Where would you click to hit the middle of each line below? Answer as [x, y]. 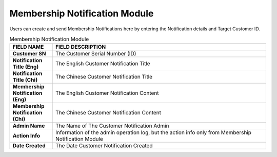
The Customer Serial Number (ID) [96, 54]
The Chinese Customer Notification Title [104, 77]
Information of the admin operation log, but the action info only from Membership [153, 132]
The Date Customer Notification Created [104, 146]
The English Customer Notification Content [107, 93]
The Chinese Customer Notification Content [108, 113]
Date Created [29, 146]
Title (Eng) [26, 67]
